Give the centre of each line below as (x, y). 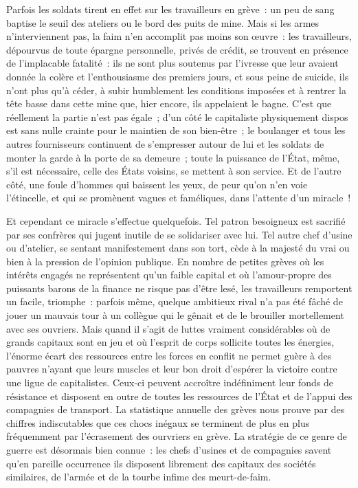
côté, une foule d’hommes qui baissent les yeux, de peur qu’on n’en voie (157, 184)
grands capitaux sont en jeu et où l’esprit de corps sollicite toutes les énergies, (170, 342)
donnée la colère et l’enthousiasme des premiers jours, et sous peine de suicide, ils (178, 76)
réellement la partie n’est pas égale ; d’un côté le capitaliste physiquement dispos (177, 117)
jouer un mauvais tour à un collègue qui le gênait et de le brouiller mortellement (175, 315)
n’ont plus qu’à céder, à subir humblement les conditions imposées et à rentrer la (176, 90)
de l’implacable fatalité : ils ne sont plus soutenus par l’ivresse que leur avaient (172, 63)
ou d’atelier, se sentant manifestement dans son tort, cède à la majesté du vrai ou (178, 248)
